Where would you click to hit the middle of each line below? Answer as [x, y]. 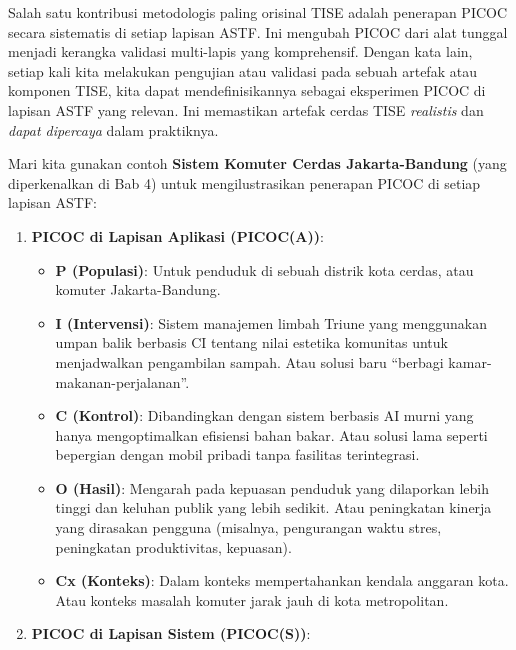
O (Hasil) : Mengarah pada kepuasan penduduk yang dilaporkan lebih [272, 487]
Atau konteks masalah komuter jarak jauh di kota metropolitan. [252, 599]
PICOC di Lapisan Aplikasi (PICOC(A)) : [177, 235]
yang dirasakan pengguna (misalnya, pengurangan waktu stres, [248, 527]
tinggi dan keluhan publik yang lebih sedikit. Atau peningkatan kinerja [273, 507]
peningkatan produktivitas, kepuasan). [173, 546]
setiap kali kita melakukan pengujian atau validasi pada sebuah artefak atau [242, 70]
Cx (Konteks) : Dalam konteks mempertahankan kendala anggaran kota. [282, 580]
